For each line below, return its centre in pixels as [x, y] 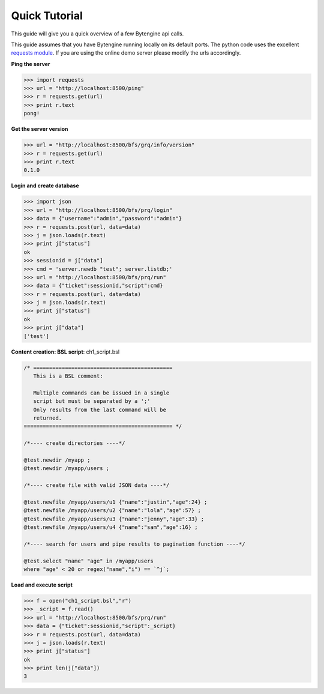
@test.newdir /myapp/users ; [67, 469]
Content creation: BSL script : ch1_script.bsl [65, 352]
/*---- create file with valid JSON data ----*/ [97, 485]
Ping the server [31, 64]
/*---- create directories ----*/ [74, 443]
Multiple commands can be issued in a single [101, 393]
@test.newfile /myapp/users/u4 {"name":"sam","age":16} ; [111, 527]
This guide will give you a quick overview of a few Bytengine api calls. [97, 34]
